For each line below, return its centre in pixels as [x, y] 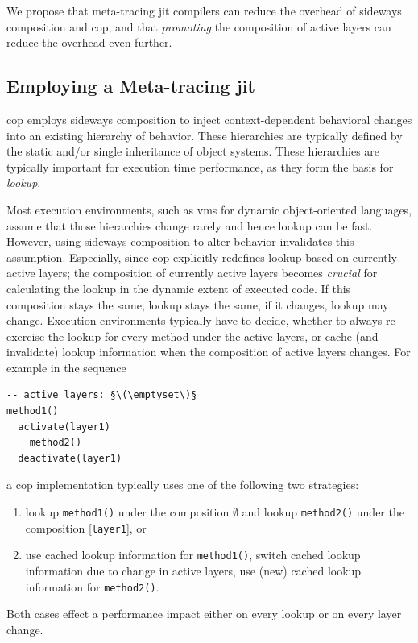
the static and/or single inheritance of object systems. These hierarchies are [193, 151]
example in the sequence [66, 367]
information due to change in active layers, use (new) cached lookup [193, 571]
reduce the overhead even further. [89, 42]
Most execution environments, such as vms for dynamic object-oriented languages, [209, 209]
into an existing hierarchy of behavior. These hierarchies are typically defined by [205, 135]
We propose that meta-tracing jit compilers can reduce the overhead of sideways [204, 10]
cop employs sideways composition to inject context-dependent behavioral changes [209, 119]
